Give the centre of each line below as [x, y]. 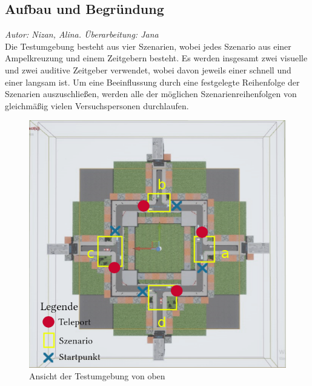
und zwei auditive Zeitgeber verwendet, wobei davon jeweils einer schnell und [148, 69]
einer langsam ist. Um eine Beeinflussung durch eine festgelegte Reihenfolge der [152, 82]
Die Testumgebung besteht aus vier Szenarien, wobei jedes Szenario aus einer [148, 46]
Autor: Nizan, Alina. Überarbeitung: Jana [82, 34]
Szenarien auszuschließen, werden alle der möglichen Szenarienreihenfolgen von [151, 94]
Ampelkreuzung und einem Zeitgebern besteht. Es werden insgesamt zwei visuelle [156, 58]
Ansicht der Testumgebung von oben [97, 376]
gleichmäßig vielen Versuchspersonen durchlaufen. [97, 105]
